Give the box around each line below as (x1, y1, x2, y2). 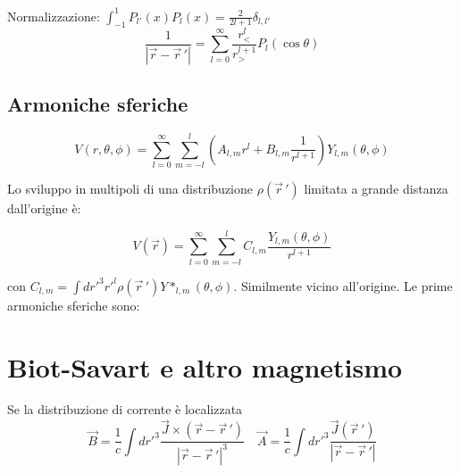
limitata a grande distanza (304, 179, 448, 198)
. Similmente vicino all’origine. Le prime (233, 276, 453, 295)
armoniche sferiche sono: (7, 295, 140, 314)
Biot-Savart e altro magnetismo (7, 348, 403, 385)
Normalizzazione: (7, 6, 100, 25)
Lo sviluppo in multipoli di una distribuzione (7, 179, 254, 198)
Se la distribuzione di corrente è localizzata (7, 400, 243, 419)
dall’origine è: (7, 199, 81, 218)
